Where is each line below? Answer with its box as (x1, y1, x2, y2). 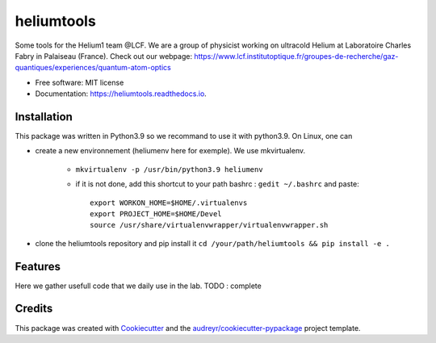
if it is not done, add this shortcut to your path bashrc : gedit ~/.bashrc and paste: (75, 179, 359, 189)
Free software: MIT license (35, 77, 124, 87)
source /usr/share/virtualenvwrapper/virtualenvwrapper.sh (90, 220, 329, 230)
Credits (15, 302, 53, 316)
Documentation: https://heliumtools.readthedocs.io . (35, 89, 208, 98)
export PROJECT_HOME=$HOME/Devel (90, 209, 222, 218)
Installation (15, 110, 73, 123)
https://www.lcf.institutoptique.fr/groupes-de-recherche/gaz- (194, 51, 399, 61)
